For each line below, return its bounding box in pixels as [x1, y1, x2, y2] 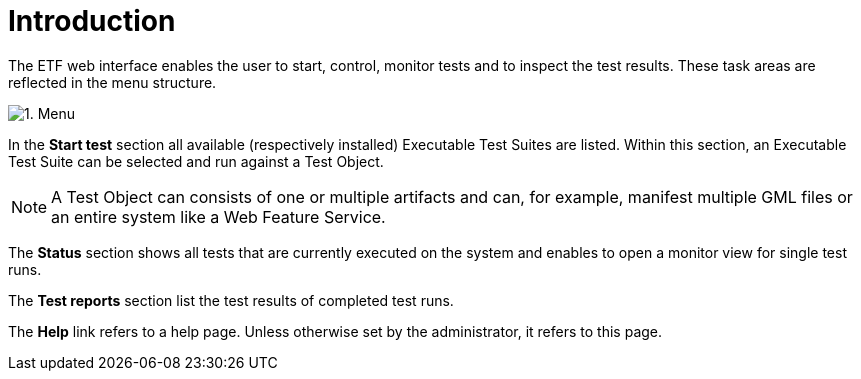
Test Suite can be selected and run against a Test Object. [8, 152, 384, 170]
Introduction [8, 4, 176, 38]
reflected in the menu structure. [8, 73, 217, 91]
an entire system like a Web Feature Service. [51, 206, 386, 227]
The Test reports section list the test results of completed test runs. [8, 291, 454, 309]
